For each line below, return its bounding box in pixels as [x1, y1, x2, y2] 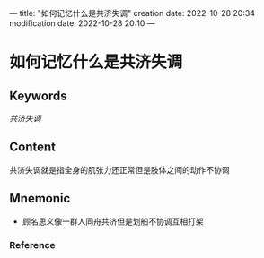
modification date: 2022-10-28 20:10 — [9, 18, 155, 29]
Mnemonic [9, 191, 71, 206]
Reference [9, 238, 56, 251]
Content [9, 140, 57, 155]
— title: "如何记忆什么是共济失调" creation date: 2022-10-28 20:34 [9, 8, 256, 18]
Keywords [9, 88, 67, 103]
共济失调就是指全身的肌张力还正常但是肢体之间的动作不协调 [9, 164, 230, 175]
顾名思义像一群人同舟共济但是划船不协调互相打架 [22, 216, 204, 227]
